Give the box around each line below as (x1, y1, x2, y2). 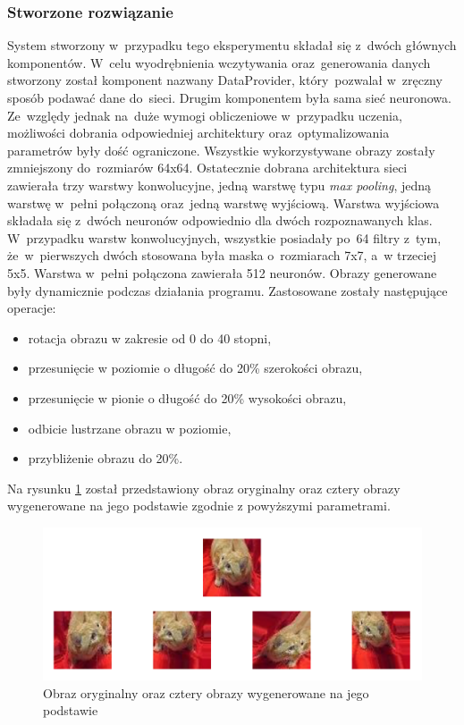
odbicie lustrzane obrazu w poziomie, (28, 418, 232, 437)
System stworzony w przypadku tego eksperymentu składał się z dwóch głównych (7, 36, 457, 55)
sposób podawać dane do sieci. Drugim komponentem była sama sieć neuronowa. (7, 89, 451, 106)
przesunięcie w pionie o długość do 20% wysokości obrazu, (28, 388, 347, 407)
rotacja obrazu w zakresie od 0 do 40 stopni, (28, 328, 272, 347)
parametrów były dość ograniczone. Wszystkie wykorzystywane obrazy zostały (7, 140, 435, 159)
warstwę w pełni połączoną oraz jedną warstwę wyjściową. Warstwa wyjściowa (7, 193, 440, 212)
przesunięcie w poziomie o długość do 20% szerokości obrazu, (28, 358, 363, 377)
